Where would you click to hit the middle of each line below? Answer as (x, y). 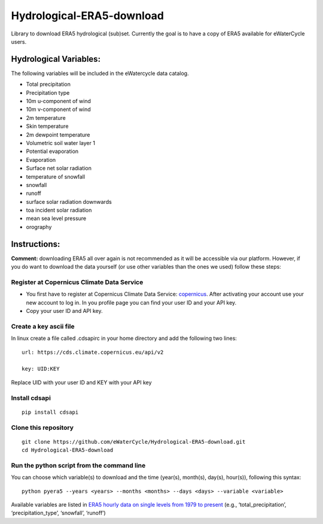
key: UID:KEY (41, 369)
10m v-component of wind (58, 109)
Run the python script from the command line (78, 465)
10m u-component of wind (58, 101)
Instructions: (36, 244)
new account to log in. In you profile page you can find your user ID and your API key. (131, 302)
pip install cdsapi (50, 412)
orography (39, 227)
